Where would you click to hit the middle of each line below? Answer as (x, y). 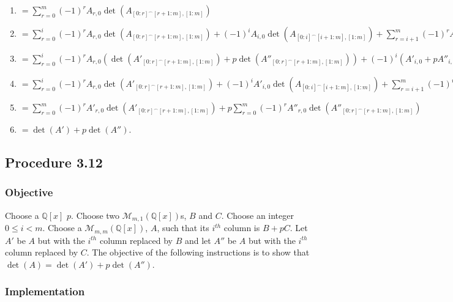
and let (198, 240)
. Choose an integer (257, 215)
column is (242, 228)
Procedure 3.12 (54, 162)
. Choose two (95, 215)
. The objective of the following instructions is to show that (198, 252)
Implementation (45, 291)
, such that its (183, 228)
